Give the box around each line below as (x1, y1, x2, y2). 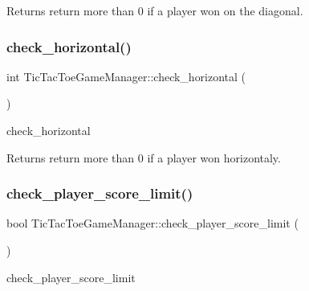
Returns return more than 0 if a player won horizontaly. (6, 149, 281, 166)
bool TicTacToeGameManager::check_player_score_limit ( (6, 215, 299, 232)
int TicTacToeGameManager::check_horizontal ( (6, 68, 246, 84)
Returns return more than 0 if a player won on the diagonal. (6, 2, 303, 18)
